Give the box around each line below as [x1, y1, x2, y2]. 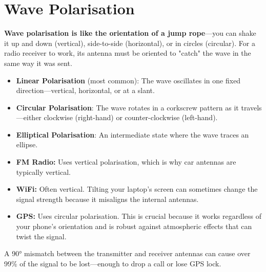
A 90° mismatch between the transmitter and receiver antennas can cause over [4, 248, 251, 259]
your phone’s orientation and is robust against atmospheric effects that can [16, 221, 252, 232]
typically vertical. [16, 166, 71, 177]
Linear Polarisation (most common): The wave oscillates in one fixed [16, 75, 241, 85]
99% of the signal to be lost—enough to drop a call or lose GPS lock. [4, 258, 221, 268]
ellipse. [16, 139, 38, 150]
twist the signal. [16, 231, 67, 241]
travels [241, 102, 262, 112]
